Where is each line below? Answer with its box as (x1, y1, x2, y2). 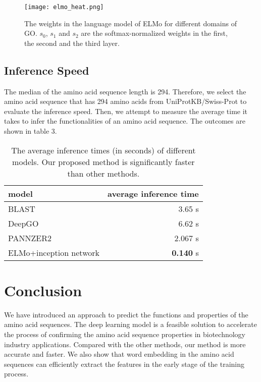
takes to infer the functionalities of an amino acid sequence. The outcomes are (4, 116, 245, 126)
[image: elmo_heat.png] (24, 4, 104, 11)
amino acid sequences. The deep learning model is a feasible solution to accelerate (4, 319, 257, 330)
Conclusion (4, 280, 82, 300)
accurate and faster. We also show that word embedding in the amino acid (4, 349, 234, 359)
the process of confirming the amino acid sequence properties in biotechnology (4, 329, 246, 339)
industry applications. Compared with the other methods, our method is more (4, 339, 246, 349)
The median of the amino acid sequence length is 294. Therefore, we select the (4, 86, 246, 96)
